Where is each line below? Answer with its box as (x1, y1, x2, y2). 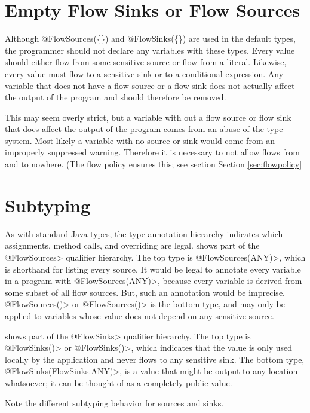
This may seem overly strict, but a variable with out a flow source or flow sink (5, 111, 291, 123)
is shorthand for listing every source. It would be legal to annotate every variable (5, 262, 301, 275)
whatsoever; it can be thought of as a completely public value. (5, 376, 232, 388)
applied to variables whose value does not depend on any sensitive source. (5, 309, 274, 322)
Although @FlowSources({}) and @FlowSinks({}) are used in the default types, (5, 32, 296, 45)
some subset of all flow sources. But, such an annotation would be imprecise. (5, 286, 285, 298)
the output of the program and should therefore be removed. (5, 91, 226, 103)
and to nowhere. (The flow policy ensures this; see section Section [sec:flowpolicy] (5, 158, 302, 170)
